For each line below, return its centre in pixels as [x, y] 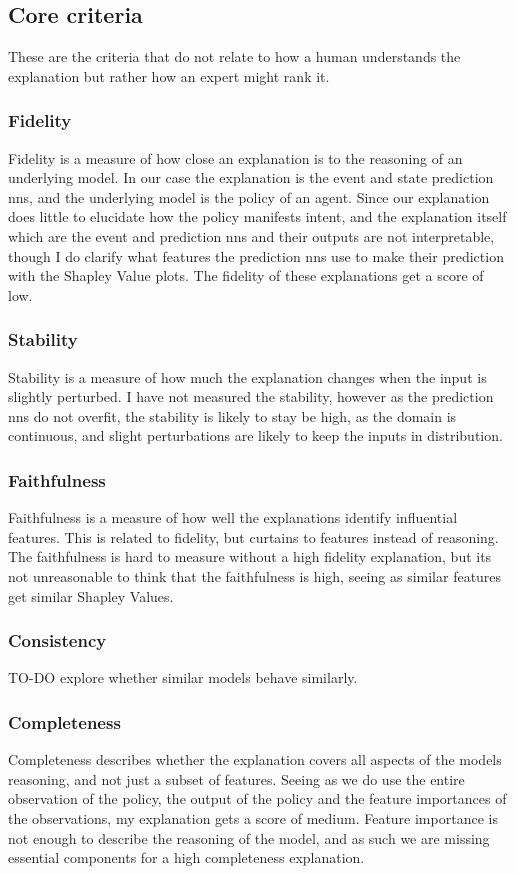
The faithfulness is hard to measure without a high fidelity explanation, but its [250, 556]
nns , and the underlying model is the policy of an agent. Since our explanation [249, 196]
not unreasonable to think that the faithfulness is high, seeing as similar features [255, 575]
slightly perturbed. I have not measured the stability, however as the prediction [251, 396]
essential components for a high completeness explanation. [186, 857]
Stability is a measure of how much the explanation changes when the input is [247, 376]
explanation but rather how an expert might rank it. [169, 75]
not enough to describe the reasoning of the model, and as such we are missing [249, 837]
